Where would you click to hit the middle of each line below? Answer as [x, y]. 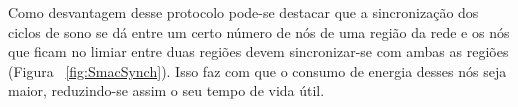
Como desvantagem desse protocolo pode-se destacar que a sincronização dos [243, 12]
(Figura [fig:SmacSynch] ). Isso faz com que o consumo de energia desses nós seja [257, 70]
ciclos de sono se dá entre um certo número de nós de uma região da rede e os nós [259, 31]
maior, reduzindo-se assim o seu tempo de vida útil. [166, 90]
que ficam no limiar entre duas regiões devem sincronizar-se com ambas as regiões [258, 51]
